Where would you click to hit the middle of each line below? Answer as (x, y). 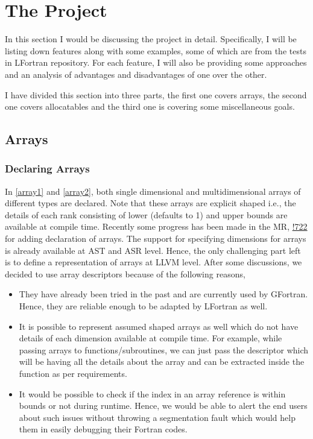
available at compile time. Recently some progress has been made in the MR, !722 (156, 226)
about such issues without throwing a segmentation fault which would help (157, 417)
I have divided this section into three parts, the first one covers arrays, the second (156, 94)
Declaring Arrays (47, 169)
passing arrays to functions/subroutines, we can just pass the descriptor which (164, 349)
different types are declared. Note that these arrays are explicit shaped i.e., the (150, 203)
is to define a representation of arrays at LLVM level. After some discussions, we (153, 262)
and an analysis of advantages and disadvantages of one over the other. (136, 74)
